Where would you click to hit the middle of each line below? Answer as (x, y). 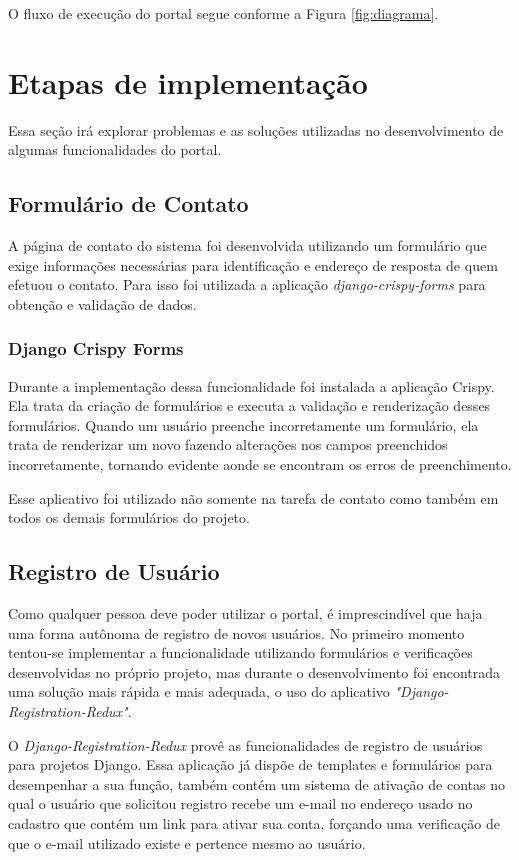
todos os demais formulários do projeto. (129, 517)
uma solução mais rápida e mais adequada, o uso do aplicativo (199, 691)
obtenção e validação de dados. (102, 303)
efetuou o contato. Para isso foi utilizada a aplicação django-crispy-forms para (247, 284)
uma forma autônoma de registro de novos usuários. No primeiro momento (236, 632)
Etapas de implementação (188, 81)
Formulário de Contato (128, 203)
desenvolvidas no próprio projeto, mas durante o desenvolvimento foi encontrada (254, 671)
